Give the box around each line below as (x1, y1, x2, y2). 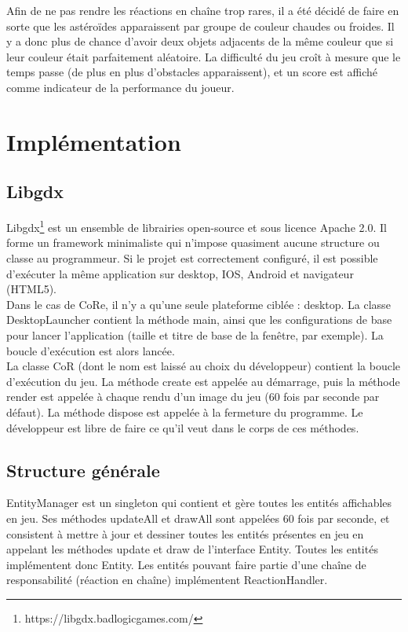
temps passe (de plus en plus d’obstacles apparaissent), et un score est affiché (6, 64, 377, 80)
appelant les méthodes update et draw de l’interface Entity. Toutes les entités (6, 541, 378, 557)
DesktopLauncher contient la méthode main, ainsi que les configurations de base (6, 311, 392, 328)
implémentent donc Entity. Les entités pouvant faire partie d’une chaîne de (6, 556, 366, 572)
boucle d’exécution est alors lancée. (6, 342, 175, 358)
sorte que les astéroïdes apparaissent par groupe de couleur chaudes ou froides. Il (6, 17, 395, 34)
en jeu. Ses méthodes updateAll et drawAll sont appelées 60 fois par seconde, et (6, 509, 390, 526)
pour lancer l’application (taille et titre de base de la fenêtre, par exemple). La (6, 326, 384, 343)
